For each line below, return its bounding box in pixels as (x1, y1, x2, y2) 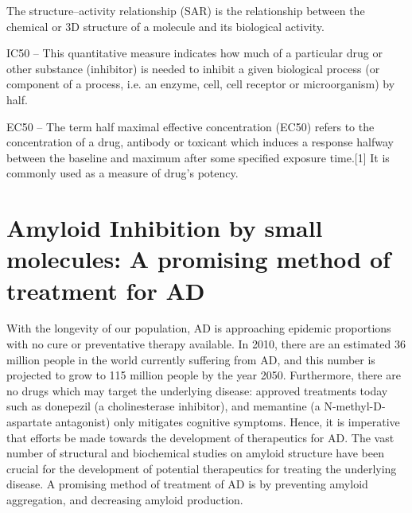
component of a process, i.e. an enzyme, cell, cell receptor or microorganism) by (6, 76, 395, 92)
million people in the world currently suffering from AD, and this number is (6, 351, 375, 367)
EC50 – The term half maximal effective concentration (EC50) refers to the (6, 118, 375, 134)
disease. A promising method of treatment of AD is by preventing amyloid (6, 476, 368, 492)
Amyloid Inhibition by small (6, 212, 323, 244)
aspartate (6, 414, 52, 429)
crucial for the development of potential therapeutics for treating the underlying (6, 460, 397, 476)
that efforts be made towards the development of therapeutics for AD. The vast (6, 429, 395, 445)
